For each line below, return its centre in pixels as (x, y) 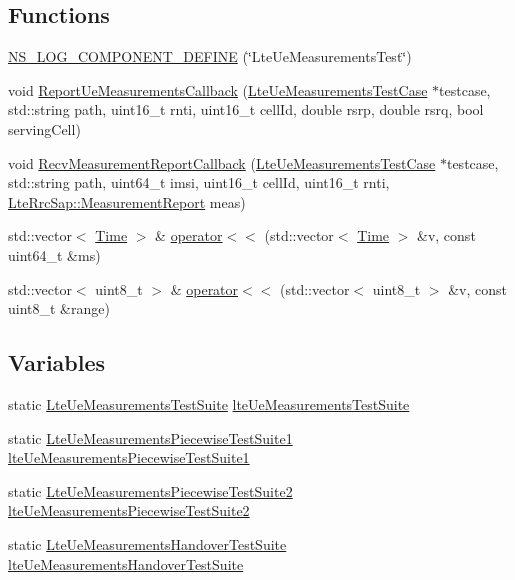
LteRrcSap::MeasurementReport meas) (127, 201)
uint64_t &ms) (54, 254)
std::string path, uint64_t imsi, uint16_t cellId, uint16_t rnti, (199, 182)
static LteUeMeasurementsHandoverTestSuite (147, 543)
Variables (57, 362)
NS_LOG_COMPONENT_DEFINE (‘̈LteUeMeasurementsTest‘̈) (210, 56)
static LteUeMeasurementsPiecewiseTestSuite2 (150, 490)
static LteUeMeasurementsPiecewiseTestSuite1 (150, 437)
